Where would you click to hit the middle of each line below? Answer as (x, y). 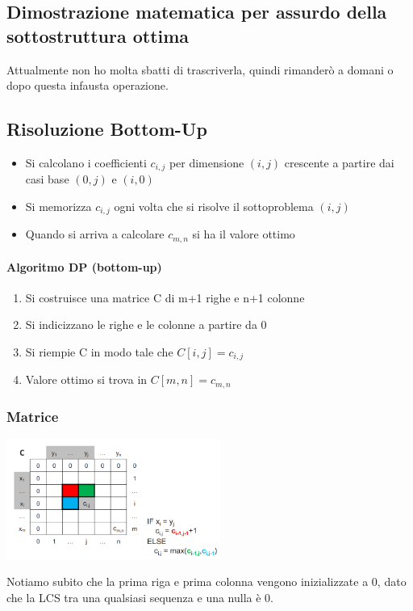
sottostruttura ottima (98, 35)
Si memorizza (58, 206)
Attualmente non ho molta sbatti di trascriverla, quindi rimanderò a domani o (200, 69)
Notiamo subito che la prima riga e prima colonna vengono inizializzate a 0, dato (206, 582)
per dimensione (206, 162)
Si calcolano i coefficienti (86, 162)
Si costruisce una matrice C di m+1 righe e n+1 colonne (165, 297)
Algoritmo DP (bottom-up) (84, 266)
